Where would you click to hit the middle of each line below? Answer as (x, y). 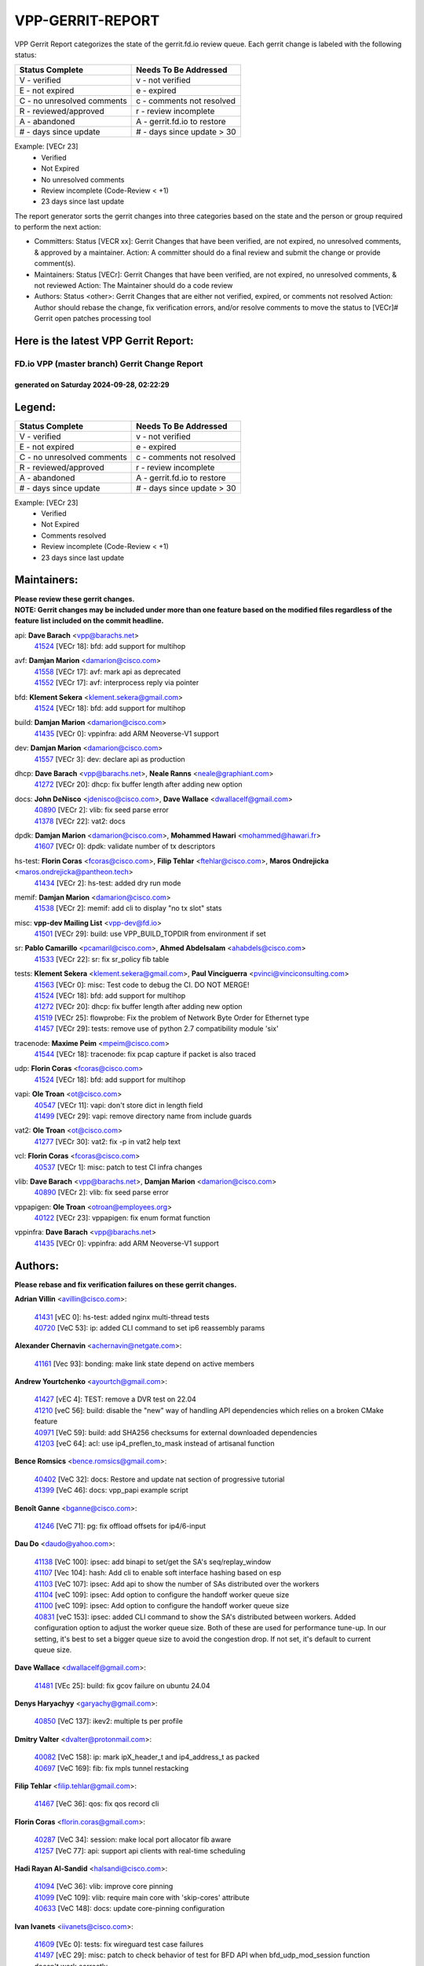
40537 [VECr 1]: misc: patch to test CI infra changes (119, 1167)
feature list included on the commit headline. (89, 620)
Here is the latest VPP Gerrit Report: (104, 341)
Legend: (35, 407)
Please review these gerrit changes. (75, 598)
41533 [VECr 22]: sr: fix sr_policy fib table (102, 959)
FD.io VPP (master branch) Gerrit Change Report (109, 363)
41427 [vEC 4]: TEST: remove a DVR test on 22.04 (115, 1399)
